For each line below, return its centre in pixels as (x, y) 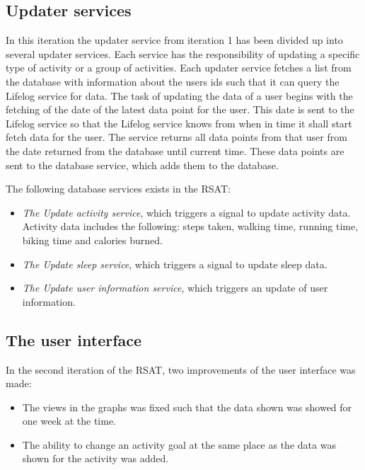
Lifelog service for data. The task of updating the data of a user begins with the (179, 95)
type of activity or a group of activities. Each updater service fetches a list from (179, 68)
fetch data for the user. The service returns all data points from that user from (176, 137)
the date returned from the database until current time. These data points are (175, 150)
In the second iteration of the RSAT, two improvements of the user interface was (181, 369)
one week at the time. (69, 421)
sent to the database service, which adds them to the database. (142, 165)
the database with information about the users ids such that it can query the (173, 81)
